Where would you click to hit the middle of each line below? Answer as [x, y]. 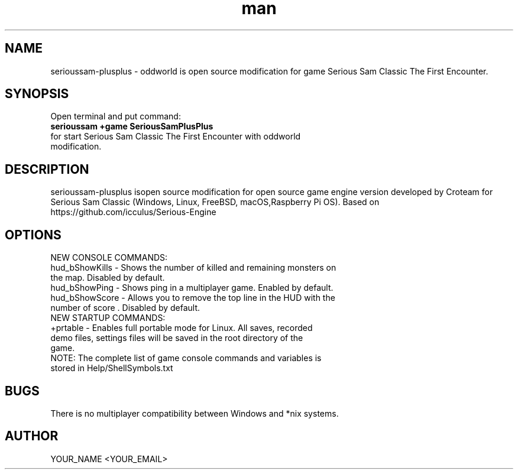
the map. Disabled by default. [108, 278]
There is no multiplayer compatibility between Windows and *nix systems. [195, 413]
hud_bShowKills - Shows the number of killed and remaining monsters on [193, 268]
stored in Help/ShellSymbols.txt [112, 368]
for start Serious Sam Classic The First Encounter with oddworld [176, 137]
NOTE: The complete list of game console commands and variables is [186, 358]
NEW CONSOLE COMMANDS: [109, 258]
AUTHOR [32, 436]
